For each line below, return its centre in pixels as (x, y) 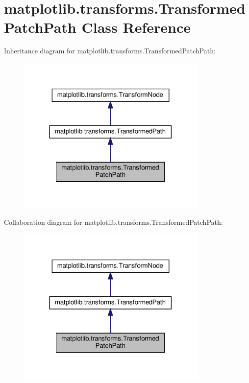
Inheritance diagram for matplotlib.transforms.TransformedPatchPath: (110, 51)
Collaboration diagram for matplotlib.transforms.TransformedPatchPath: (113, 222)
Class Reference (136, 27)
